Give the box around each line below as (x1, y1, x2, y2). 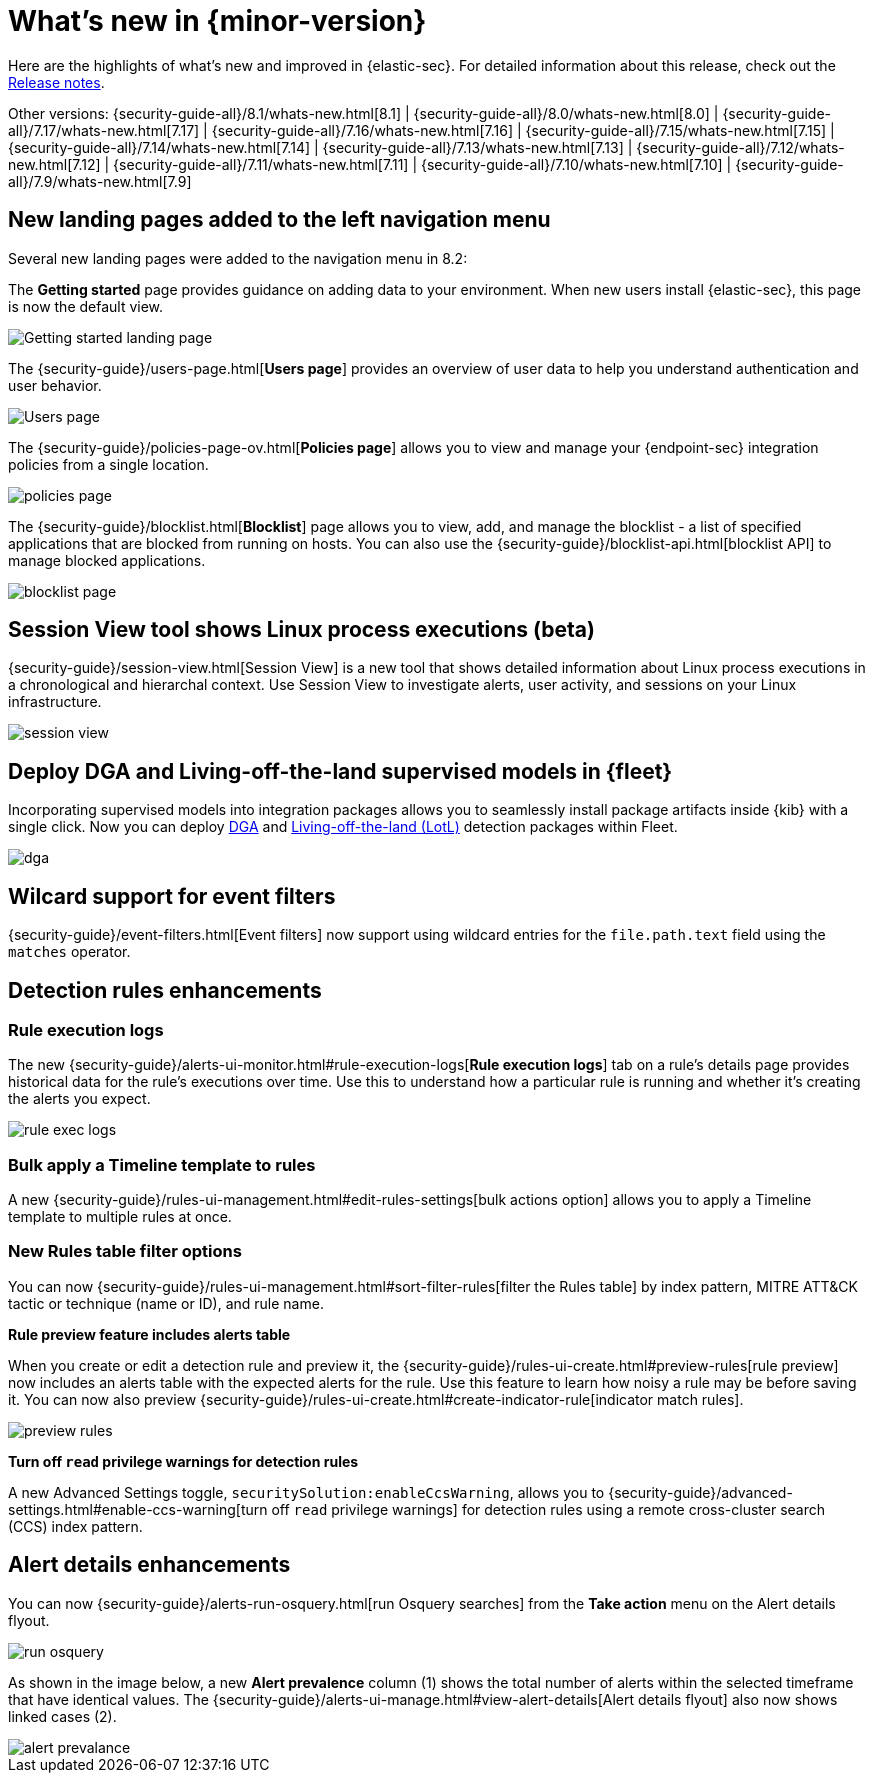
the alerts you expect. (8, 1090, 151, 1108)
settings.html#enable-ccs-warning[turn (8, 1500, 268, 1518)
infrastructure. (8, 693, 102, 711)
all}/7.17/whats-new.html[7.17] (8, 121, 200, 139)
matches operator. (8, 943, 131, 961)
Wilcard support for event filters (8, 883, 336, 909)
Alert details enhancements (8, 1552, 291, 1578)
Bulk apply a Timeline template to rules (8, 1154, 316, 1175)
